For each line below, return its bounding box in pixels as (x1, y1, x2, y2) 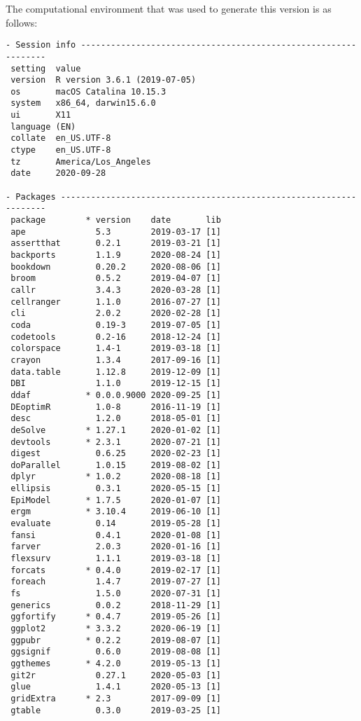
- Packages (6, 191, 56, 202)
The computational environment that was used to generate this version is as (6, 1, 332, 15)
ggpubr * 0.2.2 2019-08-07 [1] (10, 635, 221, 645)
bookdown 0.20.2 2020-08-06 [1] (10, 261, 221, 272)
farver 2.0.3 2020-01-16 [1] (10, 542, 221, 552)
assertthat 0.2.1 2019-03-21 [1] (10, 238, 221, 249)
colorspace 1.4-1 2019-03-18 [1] (10, 343, 221, 354)
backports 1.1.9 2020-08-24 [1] (10, 250, 221, 260)
